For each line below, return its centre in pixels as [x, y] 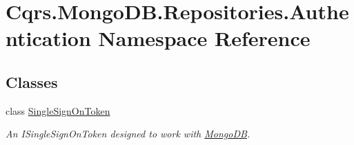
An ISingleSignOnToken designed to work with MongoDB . [128, 134]
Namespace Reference [204, 38]
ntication [48, 38]
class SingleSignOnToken [58, 110]
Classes [32, 81]
